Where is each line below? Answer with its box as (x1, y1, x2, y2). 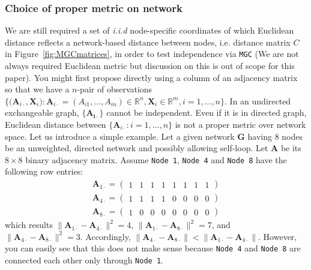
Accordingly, (85, 230, 131, 242)
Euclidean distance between (5, 118, 106, 131)
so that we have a (5, 83, 70, 95)
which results (5, 218, 53, 231)
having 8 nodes (247, 130, 303, 142)
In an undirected (229, 94, 291, 107)
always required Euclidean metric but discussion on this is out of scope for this (5, 59, 295, 72)
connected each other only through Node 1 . (5, 254, 163, 266)
